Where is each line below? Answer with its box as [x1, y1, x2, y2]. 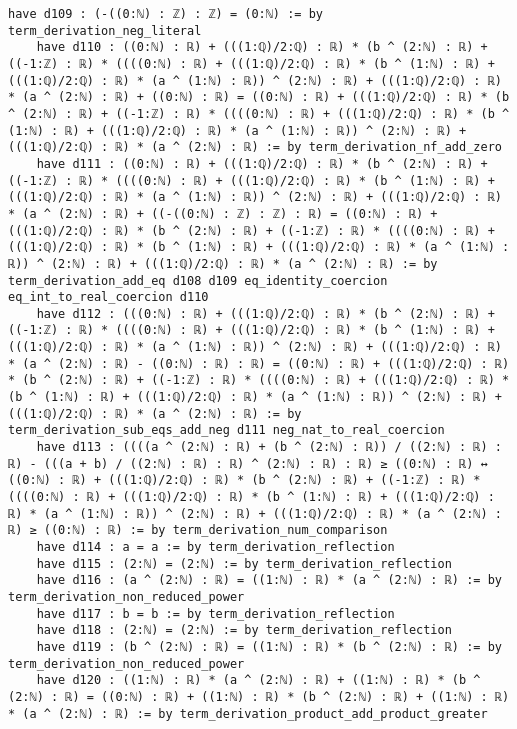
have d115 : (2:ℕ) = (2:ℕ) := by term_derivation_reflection [36, 556, 452, 571]
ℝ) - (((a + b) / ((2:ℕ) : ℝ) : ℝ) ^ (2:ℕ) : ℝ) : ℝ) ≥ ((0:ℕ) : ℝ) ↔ [8, 456, 488, 471]
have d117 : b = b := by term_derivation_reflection [36, 606, 395, 621]
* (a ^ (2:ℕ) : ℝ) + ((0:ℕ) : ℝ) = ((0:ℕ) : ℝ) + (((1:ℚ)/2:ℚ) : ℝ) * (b [8, 90, 510, 105]
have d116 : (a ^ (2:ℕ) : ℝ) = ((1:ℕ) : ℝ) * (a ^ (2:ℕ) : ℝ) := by [36, 573, 502, 588]
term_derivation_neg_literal [8, 23, 202, 38]
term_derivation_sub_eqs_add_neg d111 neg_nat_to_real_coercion [8, 423, 445, 438]
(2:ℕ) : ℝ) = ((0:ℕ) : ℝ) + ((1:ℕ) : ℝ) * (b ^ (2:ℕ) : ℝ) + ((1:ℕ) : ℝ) [8, 689, 510, 704]
